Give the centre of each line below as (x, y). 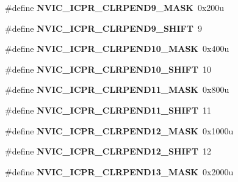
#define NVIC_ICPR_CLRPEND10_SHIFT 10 (108, 69)
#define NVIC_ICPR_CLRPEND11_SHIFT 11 (108, 110)
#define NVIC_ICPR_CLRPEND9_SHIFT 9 (103, 28)
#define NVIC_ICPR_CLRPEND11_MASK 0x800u (117, 89)
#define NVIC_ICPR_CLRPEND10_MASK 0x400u (117, 49)
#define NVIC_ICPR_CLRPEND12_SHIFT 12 (108, 151)
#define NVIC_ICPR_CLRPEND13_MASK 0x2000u (119, 171)
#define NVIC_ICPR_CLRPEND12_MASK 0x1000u (119, 130)
